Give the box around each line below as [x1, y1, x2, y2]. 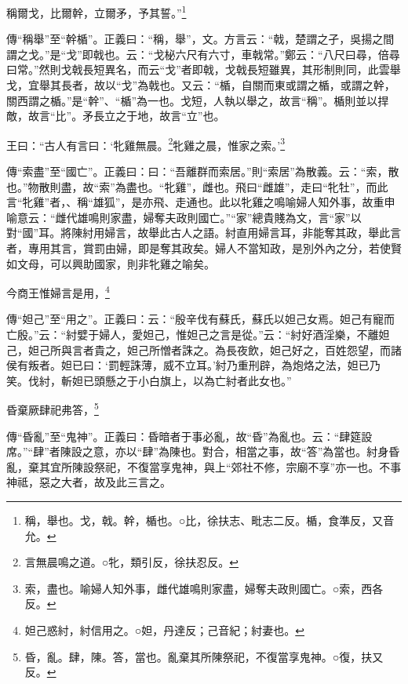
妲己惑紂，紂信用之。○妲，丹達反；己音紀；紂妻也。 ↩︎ [24, 622, 304, 639]
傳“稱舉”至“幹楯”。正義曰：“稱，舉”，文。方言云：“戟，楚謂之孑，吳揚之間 [6, 31, 395, 47]
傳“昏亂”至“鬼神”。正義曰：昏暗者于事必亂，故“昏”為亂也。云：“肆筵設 [6, 427, 373, 444]
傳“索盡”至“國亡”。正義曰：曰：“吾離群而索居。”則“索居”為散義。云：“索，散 [6, 163, 399, 180]
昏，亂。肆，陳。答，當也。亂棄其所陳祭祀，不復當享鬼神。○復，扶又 [24, 648, 384, 664]
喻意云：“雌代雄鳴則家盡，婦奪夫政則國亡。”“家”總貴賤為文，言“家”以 [6, 209, 362, 225]
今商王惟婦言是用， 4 [6, 282, 110, 300]
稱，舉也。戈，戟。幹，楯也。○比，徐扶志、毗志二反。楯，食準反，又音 [24, 512, 395, 529]
